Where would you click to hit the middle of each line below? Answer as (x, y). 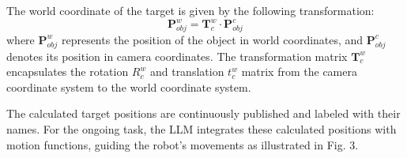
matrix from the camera (299, 71)
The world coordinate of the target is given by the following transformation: (190, 10)
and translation (187, 71)
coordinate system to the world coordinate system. (129, 87)
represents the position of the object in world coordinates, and (212, 39)
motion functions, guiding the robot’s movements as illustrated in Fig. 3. (183, 144)
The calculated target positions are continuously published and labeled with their (203, 113)
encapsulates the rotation (68, 71)
